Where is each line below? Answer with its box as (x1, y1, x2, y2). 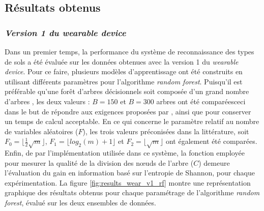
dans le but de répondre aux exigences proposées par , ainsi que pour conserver (5, 106, 251, 116)
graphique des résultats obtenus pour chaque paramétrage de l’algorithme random (5, 187, 260, 198)
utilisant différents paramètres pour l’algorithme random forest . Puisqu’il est (5, 76, 243, 86)
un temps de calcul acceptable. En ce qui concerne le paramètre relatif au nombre (5, 116, 259, 127)
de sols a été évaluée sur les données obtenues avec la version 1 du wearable (5, 56, 239, 67)
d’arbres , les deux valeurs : (5, 96, 90, 106)
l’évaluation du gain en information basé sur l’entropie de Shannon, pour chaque (5, 167, 255, 178)
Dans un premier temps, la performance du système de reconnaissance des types (5, 46, 254, 56)
